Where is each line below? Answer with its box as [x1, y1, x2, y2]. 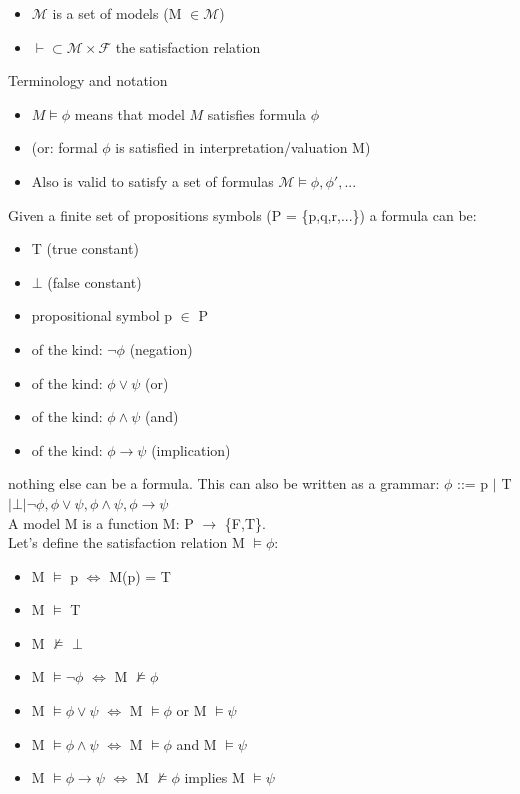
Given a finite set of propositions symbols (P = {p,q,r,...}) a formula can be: [8, 204, 477, 225]
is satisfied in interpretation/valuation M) [115, 137, 371, 158]
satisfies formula [207, 103, 307, 124]
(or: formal [31, 137, 98, 158]
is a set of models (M [52, 3, 182, 23]
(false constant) [47, 271, 142, 292]
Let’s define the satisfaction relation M [8, 532, 245, 553]
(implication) [151, 439, 231, 460]
